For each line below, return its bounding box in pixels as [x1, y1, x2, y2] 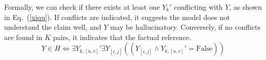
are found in [4, 31, 43, 42]
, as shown [229, 2, 262, 12]
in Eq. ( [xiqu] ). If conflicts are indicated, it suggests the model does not [4, 11, 230, 22]
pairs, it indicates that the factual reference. [53, 31, 191, 42]
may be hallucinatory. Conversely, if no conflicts [110, 22, 261, 32]
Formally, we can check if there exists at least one [4, 2, 160, 12]
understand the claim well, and [4, 22, 101, 32]
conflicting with [174, 2, 223, 12]
